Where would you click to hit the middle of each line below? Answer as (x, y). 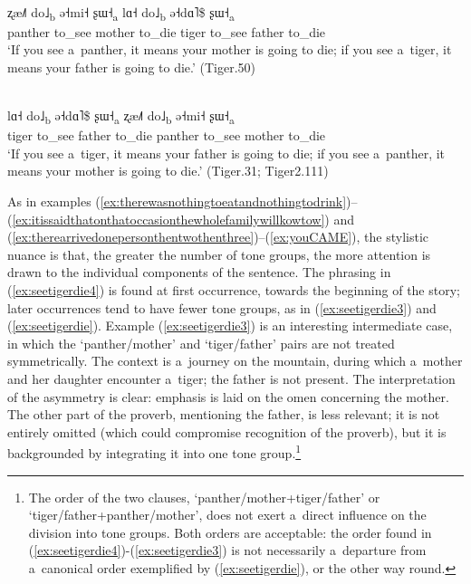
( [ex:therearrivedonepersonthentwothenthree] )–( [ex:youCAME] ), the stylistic (218, 237)
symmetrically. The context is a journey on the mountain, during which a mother (235, 361)
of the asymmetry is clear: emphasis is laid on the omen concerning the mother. (228, 396)
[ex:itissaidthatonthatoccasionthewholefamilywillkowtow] (168, 219)
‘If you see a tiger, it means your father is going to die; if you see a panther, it (226, 153)
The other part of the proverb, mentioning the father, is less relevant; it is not (224, 414)
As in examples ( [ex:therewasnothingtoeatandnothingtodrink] (177, 201)
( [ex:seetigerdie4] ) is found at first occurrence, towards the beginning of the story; (234, 289)
